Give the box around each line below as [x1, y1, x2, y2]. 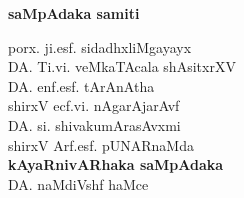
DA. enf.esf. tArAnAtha [8, 75, 155, 96]
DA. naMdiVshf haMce [8, 173, 149, 194]
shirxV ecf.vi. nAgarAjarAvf [8, 95, 180, 116]
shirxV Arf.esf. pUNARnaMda [8, 134, 194, 155]
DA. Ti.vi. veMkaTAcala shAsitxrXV [8, 56, 236, 77]
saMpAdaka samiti [8, 3, 140, 23]
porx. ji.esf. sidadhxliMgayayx [8, 36, 192, 57]
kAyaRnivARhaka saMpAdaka [8, 154, 224, 175]
